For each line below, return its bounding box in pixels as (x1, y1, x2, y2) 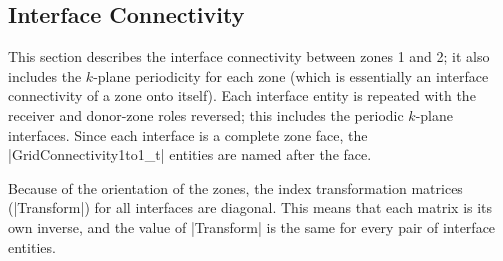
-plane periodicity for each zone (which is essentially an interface (93, 65, 489, 86)
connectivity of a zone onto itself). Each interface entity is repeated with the (8, 85, 476, 106)
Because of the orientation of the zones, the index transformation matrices (8, 177, 463, 198)
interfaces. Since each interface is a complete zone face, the (8, 124, 368, 145)
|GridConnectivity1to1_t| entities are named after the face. (8, 144, 372, 165)
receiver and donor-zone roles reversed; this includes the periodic (8, 104, 404, 125)
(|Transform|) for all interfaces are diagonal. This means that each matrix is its (8, 197, 493, 218)
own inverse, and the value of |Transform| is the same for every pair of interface (8, 216, 496, 237)
